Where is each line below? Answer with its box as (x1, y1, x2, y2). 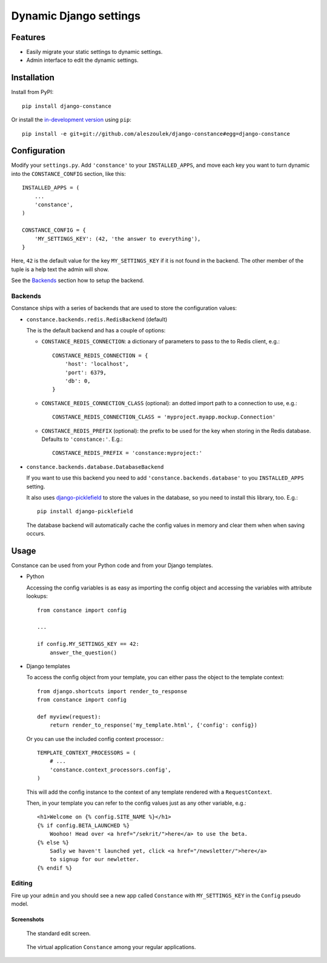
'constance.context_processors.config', (49, 766, 172, 773)
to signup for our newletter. (49, 856, 139, 863)
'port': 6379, (64, 369, 107, 376)
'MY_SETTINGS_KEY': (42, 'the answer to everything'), (34, 235, 201, 242)
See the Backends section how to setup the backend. (11, 277, 145, 284)
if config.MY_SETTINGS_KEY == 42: (37, 640, 139, 648)
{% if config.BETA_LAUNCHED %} (37, 822, 130, 829)
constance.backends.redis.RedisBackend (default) (26, 315, 168, 323)
